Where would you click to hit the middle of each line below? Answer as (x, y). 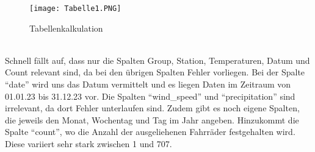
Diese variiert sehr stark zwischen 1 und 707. (89, 143)
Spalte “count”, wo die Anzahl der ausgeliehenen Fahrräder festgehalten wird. (150, 132)
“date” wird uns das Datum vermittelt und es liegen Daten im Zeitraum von (148, 84)
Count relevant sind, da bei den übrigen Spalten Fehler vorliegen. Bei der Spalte (155, 72)
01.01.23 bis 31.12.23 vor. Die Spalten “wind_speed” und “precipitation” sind (150, 96)
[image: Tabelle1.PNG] (75, 9)
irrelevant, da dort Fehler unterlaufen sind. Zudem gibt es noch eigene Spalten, (152, 108)
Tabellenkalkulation (66, 28)
